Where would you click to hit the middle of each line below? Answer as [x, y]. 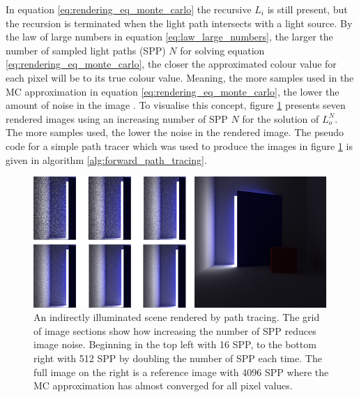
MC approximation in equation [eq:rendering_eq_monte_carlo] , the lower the [173, 91]
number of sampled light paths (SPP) [86, 50]
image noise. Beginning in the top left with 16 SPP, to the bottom [175, 344]
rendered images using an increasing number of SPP [117, 118]
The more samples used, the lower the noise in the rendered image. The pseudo [175, 132]
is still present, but [307, 9]
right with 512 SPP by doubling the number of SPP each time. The [178, 358]
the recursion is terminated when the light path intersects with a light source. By [179, 23]
